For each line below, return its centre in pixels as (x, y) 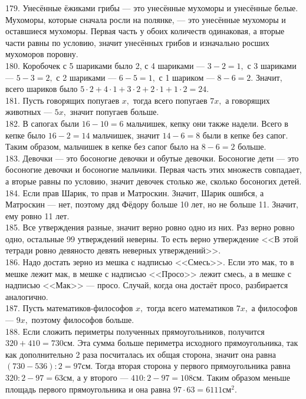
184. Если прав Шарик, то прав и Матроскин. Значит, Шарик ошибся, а (135, 192)
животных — (29, 112)
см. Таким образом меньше (241, 377)
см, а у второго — (96, 377)
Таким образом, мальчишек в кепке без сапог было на (102, 146)
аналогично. (27, 296)
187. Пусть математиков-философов (69, 308)
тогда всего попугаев (170, 100)
